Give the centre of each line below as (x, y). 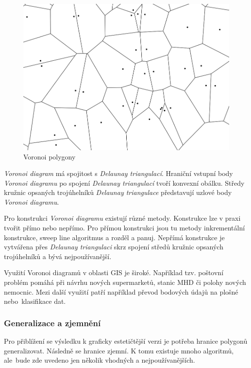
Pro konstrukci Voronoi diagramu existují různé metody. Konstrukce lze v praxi (122, 218)
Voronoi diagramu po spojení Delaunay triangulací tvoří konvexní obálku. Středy (124, 183)
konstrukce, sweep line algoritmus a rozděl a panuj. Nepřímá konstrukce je (114, 237)
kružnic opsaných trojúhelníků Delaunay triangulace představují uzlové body (118, 192)
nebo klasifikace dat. (35, 301)
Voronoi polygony (50, 157)
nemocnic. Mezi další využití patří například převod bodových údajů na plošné (121, 291)
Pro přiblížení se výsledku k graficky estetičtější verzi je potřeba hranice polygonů (126, 341)
